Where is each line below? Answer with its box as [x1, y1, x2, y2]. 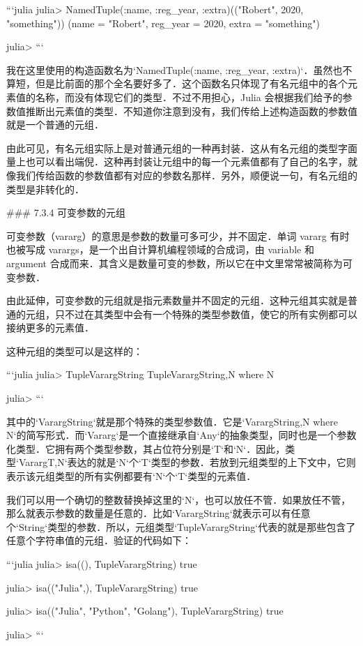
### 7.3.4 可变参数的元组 [6, 205, 126, 220]
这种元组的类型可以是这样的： [6, 343, 143, 358]
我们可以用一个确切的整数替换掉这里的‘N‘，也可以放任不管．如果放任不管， [6, 492, 351, 506]
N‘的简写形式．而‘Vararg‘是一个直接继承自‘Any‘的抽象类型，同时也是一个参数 [6, 428, 357, 442]
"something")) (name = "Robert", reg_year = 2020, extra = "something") [6, 15, 320, 30]
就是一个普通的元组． [6, 117, 104, 132]
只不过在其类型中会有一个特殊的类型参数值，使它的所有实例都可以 [54, 306, 357, 321]
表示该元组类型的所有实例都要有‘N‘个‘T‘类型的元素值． [6, 469, 256, 483]
